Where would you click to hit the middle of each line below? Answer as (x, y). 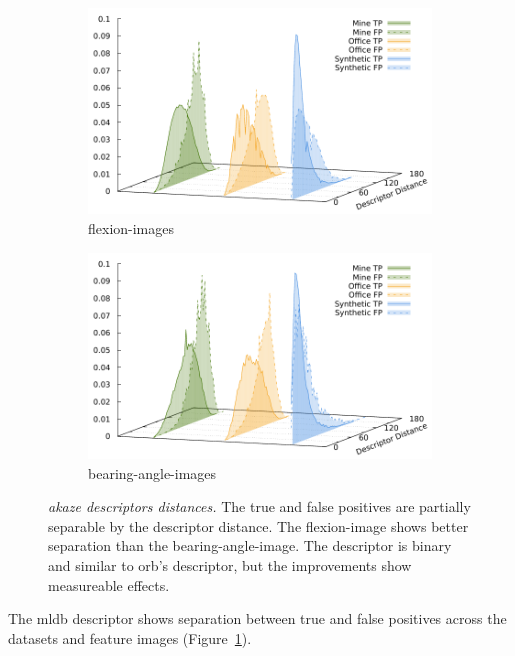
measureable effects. (109, 584)
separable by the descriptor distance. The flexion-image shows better (258, 525)
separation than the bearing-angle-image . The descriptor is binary (250, 545)
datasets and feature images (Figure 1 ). (130, 637)
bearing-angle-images (152, 472)
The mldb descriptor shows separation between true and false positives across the (257, 618)
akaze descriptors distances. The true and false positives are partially (259, 506)
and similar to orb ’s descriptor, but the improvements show (230, 564)
